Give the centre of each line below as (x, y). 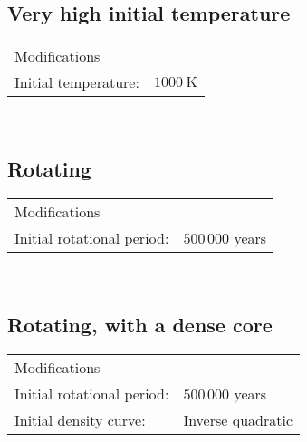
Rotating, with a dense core (140, 324)
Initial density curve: (80, 419)
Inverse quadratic (238, 419)
